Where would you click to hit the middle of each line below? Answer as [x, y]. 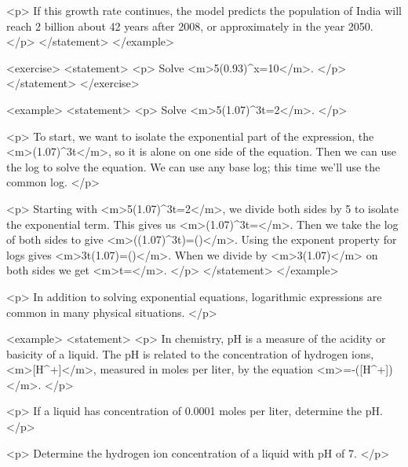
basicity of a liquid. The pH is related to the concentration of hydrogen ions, [190, 353]
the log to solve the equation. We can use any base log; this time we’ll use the [193, 166]
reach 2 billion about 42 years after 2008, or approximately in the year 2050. [190, 26]
